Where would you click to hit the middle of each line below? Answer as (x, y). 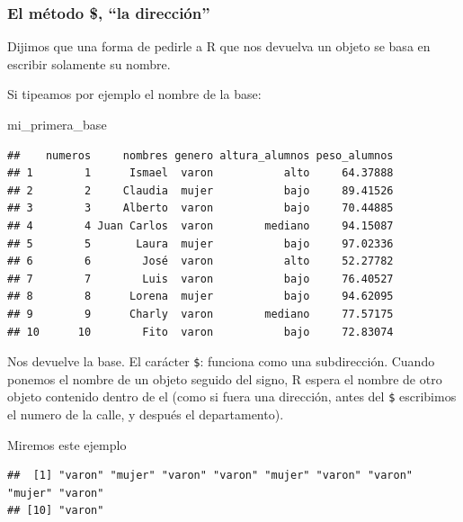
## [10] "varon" (56, 511)
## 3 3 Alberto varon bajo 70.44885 (200, 208)
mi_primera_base (57, 124)
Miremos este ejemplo (67, 444)
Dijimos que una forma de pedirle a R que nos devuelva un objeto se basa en (219, 46)
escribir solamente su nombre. (89, 63)
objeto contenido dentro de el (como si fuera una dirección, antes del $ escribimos (232, 396)
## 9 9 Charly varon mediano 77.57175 (200, 314)
